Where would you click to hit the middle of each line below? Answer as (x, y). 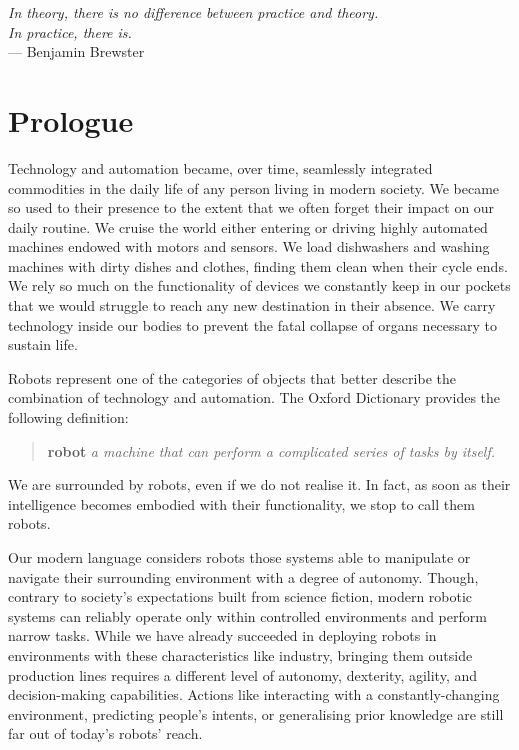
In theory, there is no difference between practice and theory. (193, 12)
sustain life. (43, 344)
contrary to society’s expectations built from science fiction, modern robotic (240, 596)
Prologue (71, 119)
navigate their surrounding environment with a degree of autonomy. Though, (243, 576)
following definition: (68, 417)
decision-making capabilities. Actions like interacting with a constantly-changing (254, 694)
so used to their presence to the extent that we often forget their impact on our (251, 207)
